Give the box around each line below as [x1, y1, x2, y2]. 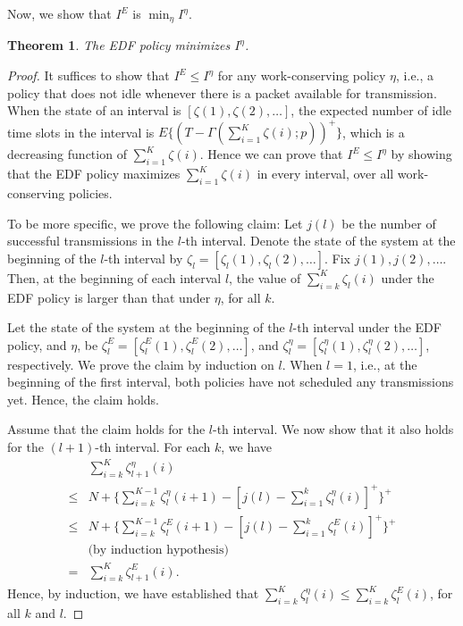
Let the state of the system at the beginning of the [7, 318, 285, 337]
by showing [391, 145, 452, 163]
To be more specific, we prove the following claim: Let [7, 213, 303, 232]
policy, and [7, 335, 67, 354]
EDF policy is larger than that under [7, 288, 211, 306]
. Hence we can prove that [199, 145, 343, 163]
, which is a [342, 122, 405, 141]
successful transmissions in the [7, 231, 174, 250]
